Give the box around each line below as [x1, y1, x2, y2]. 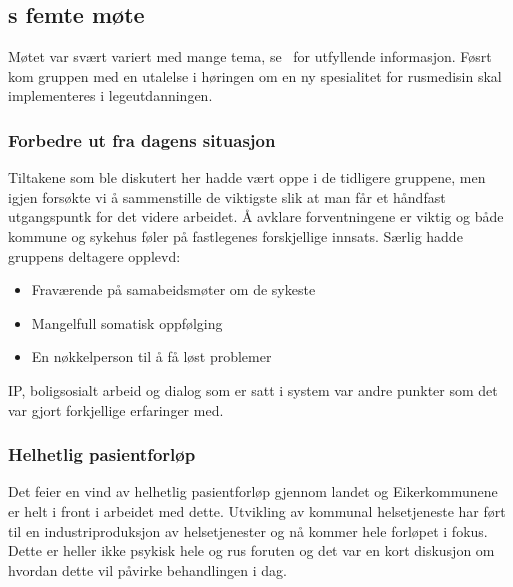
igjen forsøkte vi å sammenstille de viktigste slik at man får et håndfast [8, 186, 446, 207]
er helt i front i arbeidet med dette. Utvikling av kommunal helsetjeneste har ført [8, 500, 506, 521]
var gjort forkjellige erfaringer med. [8, 399, 224, 420]
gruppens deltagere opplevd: [8, 245, 181, 266]
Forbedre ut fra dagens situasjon [8, 127, 276, 152]
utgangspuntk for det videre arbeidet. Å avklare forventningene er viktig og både [8, 206, 504, 227]
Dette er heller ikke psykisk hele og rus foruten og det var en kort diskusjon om [8, 540, 495, 561]
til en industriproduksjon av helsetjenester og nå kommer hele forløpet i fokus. [8, 520, 488, 541]
